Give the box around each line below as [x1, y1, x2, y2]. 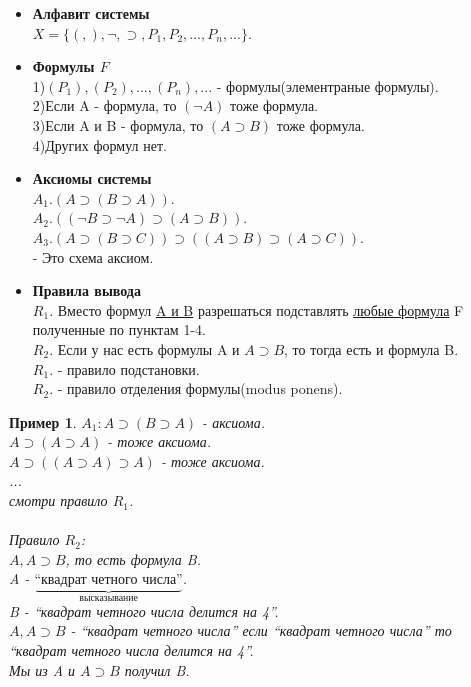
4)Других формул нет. [32, 134, 167, 155]
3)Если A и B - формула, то [32, 114, 204, 135]
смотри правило [9, 490, 108, 511]
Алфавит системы [32, 3, 150, 23]
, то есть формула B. [65, 548, 201, 569]
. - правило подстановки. [49, 358, 200, 379]
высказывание [79, 593, 138, 604]
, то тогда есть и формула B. [284, 338, 459, 359]
